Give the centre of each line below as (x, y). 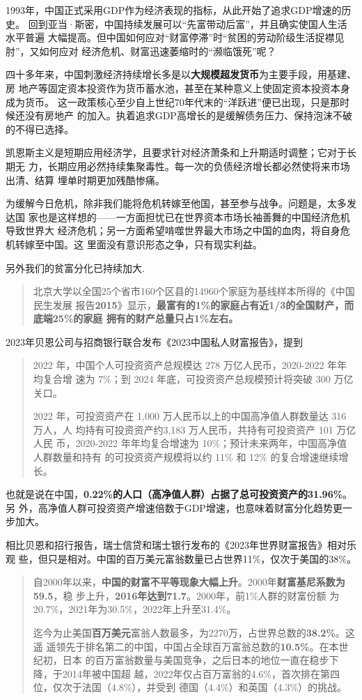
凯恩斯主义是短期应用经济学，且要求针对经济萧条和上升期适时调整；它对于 (176, 152)
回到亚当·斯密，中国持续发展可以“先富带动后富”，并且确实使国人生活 (188, 23)
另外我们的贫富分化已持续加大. (75, 267)
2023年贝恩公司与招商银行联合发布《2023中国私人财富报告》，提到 (154, 341)
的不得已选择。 (40, 129)
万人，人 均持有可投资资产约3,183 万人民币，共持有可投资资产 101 (183, 429)
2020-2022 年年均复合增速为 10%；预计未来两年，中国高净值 (211, 443)
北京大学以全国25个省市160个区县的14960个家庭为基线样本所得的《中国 (194, 291)
